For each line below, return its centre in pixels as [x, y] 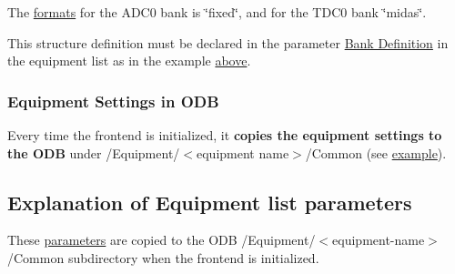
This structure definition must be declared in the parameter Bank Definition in [228, 42]
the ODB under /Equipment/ [94, 152]
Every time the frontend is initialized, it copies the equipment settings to [225, 135]
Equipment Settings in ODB [113, 101]
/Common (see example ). [376, 152]
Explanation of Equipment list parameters [210, 202]
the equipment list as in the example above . [129, 61]
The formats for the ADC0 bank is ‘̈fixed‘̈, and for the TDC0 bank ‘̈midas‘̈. [217, 12]
